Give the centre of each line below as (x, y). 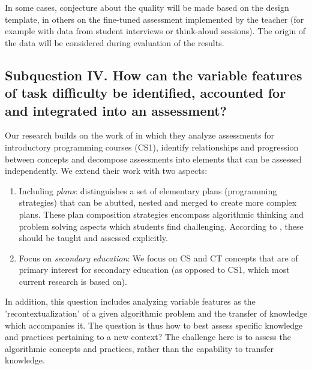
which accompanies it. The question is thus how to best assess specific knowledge (154, 325)
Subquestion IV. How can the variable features (154, 75)
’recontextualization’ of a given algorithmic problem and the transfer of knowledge (156, 313)
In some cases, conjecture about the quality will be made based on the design (147, 7)
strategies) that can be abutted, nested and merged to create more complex (158, 202)
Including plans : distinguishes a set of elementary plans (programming (148, 190)
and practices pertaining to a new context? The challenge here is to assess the (148, 337)
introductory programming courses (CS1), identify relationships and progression (152, 147)
